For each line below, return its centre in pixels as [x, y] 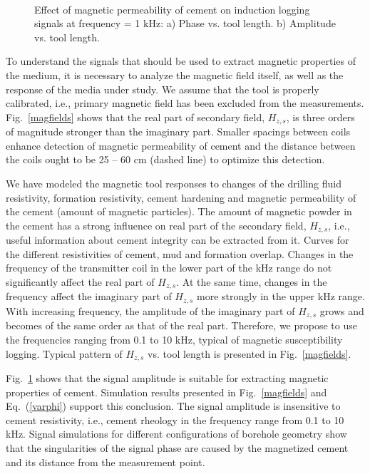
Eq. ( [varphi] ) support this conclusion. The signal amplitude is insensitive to [173, 406]
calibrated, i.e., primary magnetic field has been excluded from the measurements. [185, 103]
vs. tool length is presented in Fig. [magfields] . [250, 353]
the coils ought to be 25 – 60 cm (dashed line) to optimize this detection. [165, 159]
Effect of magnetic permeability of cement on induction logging [172, 9]
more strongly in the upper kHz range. [281, 296]
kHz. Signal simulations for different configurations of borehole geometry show [176, 434]
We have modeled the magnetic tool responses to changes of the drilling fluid [174, 183]
